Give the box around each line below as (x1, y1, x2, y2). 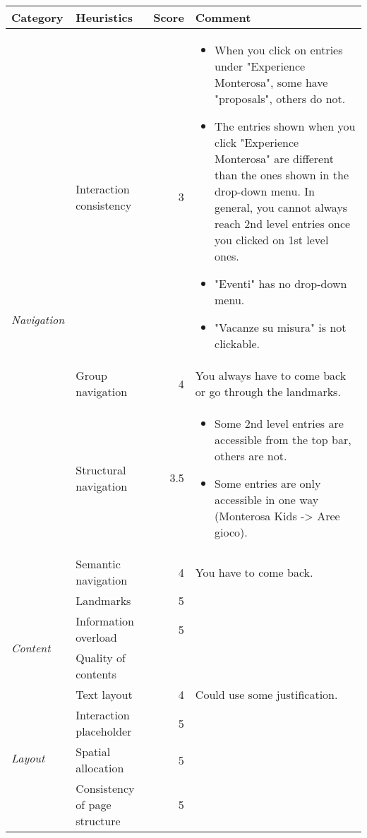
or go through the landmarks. (195, 383, 341, 400)
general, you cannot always (215, 199, 348, 215)
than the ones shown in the (215, 167, 349, 183)
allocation (76, 760, 124, 776)
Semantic (76, 556, 121, 572)
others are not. (215, 448, 287, 464)
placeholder (76, 723, 132, 739)
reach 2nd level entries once (215, 215, 351, 232)
